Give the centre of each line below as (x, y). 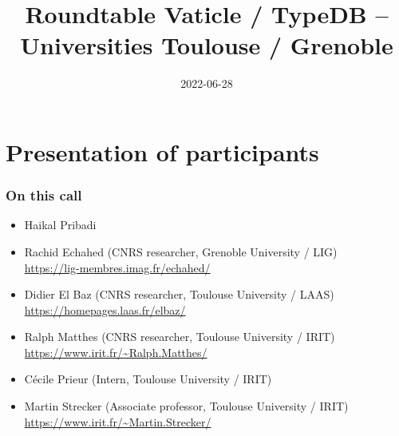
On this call (44, 195)
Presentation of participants (162, 151)
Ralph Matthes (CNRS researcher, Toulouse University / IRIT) (180, 337)
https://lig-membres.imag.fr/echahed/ (117, 267)
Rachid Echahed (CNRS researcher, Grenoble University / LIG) (181, 251)
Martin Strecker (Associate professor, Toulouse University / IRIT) (186, 406)
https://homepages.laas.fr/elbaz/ (105, 309)
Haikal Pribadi (60, 225)
